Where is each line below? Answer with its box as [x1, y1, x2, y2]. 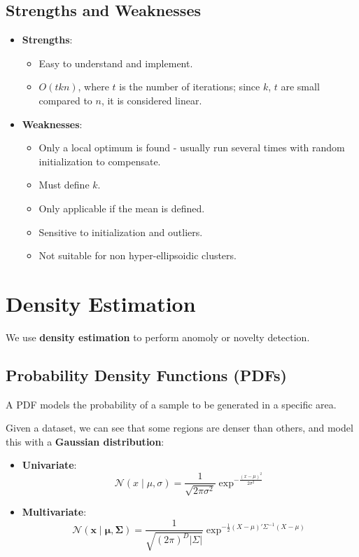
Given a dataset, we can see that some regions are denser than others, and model [6, 420, 353, 435]
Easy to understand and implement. [38, 55, 193, 70]
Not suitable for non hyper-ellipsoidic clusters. [38, 248, 237, 263]
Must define [38, 177, 90, 192]
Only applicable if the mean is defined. [38, 200, 205, 215]
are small [281, 79, 320, 94]
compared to [38, 92, 92, 107]
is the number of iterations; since [119, 79, 260, 94]
